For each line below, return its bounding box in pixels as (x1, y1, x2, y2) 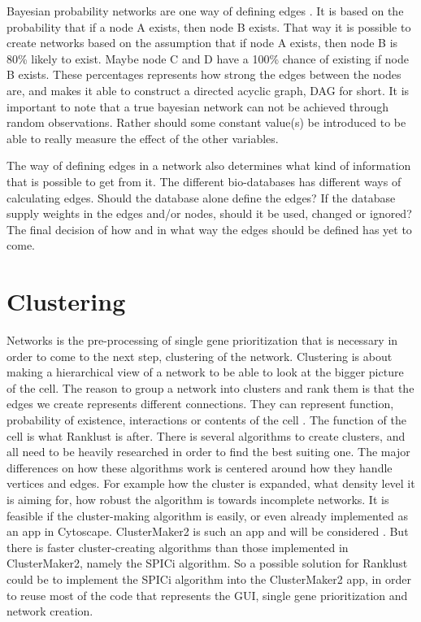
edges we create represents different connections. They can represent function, (7, 395, 394, 412)
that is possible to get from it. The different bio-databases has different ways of (7, 172, 401, 189)
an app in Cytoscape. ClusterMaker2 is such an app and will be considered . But (7, 523, 409, 540)
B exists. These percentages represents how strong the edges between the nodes (7, 66, 401, 83)
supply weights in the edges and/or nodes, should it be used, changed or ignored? (7, 205, 412, 222)
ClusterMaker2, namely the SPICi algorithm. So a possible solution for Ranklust (7, 555, 408, 572)
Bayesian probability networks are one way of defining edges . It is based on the (7, 2, 404, 19)
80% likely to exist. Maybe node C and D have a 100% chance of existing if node (7, 50, 409, 67)
